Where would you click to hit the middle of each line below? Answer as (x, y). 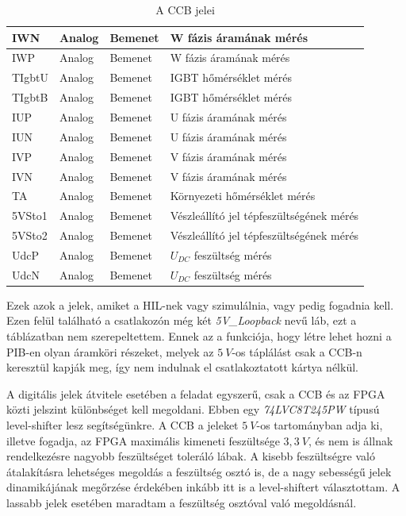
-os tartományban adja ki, (320, 424)
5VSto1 (30, 216)
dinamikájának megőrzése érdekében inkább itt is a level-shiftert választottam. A (203, 487)
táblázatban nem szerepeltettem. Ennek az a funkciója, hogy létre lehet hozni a (199, 336)
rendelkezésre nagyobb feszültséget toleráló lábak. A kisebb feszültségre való (191, 456)
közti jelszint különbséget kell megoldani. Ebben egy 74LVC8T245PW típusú (193, 409)
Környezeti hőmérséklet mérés (243, 196)
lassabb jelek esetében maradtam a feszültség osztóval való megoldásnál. (182, 502)
